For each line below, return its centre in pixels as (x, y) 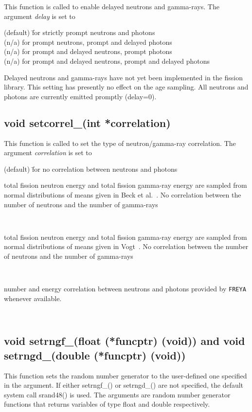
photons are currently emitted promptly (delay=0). (80, 96)
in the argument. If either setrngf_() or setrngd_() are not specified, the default (124, 385)
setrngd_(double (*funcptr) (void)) (95, 355)
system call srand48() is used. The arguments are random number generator (117, 394)
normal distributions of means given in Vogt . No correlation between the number (126, 246)
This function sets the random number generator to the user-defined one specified (126, 375)
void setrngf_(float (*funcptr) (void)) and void (125, 341)
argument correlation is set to (48, 152)
